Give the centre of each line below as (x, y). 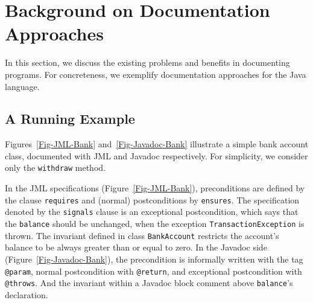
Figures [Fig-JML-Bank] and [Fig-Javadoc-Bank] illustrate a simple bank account (157, 144)
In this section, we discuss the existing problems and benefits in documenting (147, 62)
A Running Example (70, 119)
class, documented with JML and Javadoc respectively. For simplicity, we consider (156, 155)
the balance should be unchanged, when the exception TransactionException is (155, 224)
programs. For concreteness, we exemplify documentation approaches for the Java (156, 74)
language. (22, 86)
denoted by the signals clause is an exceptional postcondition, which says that (152, 212)
